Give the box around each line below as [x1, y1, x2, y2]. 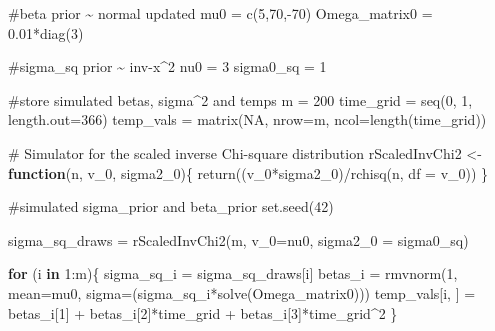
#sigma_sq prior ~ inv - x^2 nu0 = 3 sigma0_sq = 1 [8, 56, 327, 77]
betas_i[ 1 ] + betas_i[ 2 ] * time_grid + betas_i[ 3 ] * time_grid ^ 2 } [8, 302, 398, 323]
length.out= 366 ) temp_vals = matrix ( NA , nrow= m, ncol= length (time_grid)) [8, 109, 487, 130]
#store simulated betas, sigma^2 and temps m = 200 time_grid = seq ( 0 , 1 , [8, 89, 473, 110]
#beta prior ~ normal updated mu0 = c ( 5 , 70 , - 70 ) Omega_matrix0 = [8, 3, 433, 23]
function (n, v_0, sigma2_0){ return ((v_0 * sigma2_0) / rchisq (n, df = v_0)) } [8, 162, 489, 183]
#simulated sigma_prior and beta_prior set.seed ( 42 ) [8, 196, 334, 217]
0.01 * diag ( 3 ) [8, 22, 84, 43]
